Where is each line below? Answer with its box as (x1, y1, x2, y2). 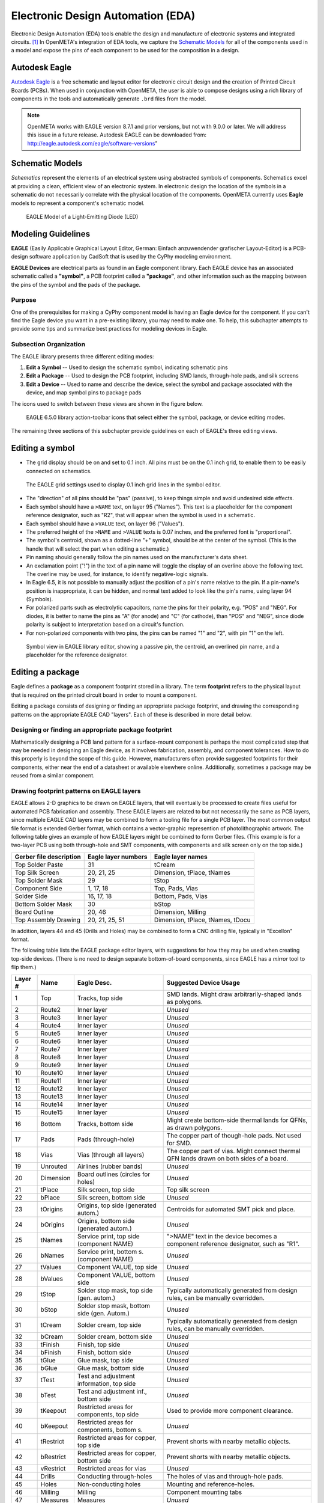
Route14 (40, 1100, 64, 1109)
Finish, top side (77, 1340, 121, 1348)
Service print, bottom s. (77, 1247, 144, 1256)
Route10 (40, 1068, 63, 1077)
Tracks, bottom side (77, 1119, 134, 1128)
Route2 (40, 1005, 61, 1014)
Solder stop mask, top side (77, 1286, 153, 1294)
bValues (40, 1275, 63, 1283)
